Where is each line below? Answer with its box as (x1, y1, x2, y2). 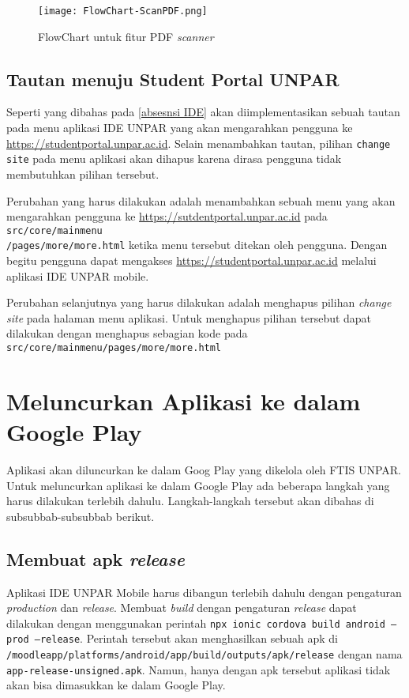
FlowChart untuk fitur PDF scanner (38, 28, 214, 44)
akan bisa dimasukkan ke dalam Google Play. (6, 677, 226, 693)
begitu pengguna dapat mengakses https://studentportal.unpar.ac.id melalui (6, 252, 377, 269)
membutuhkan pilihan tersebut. (6, 165, 159, 182)
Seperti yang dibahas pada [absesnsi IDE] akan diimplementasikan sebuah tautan (6, 104, 400, 120)
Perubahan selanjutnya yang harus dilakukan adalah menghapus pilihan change (6, 294, 392, 311)
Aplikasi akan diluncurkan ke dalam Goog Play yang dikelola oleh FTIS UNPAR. (6, 461, 401, 477)
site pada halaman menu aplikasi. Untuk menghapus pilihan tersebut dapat (6, 309, 372, 326)
